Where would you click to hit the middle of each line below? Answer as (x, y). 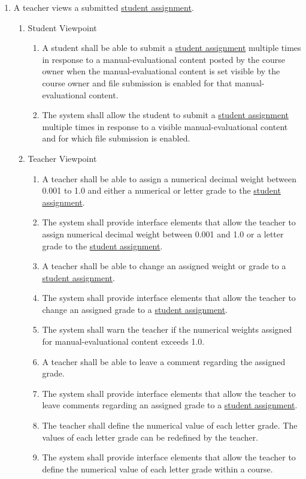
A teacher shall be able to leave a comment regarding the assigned (164, 361)
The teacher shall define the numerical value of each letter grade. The (170, 425)
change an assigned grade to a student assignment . (135, 309)
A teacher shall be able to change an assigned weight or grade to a (164, 266)
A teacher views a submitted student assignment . (104, 7)
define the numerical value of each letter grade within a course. (157, 469)
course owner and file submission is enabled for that (137, 82)
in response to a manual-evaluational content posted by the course (163, 59)
